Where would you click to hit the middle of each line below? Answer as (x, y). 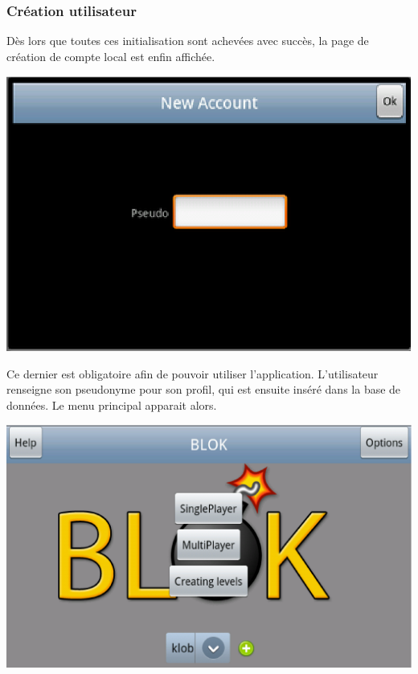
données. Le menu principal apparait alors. (112, 404)
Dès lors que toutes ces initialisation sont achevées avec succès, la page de (188, 41)
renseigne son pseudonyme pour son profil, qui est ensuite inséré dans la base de (204, 389)
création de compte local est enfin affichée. (111, 56)
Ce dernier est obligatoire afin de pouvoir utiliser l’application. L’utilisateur (193, 373)
